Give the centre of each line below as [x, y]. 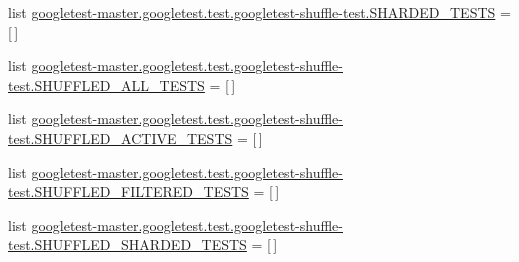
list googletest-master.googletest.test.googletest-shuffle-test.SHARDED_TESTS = [259, 12]
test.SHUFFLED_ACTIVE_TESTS [120, 137]
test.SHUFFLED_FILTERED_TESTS [128, 191]
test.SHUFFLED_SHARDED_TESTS [127, 244]
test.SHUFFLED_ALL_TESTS [106, 84]
